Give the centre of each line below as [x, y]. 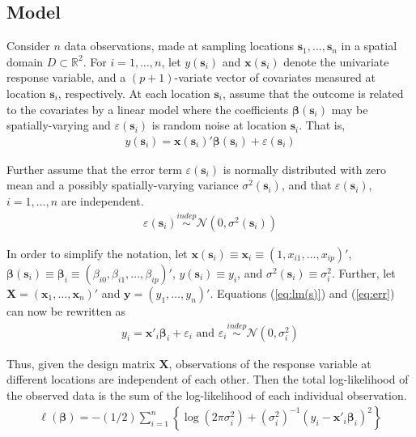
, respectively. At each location [134, 93]
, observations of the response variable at [270, 363]
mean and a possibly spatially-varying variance [123, 185]
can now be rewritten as [66, 310]
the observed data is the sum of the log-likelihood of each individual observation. [207, 395]
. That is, [322, 125]
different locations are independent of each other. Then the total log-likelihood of [208, 379]
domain [25, 61]
